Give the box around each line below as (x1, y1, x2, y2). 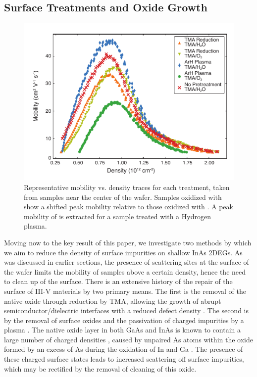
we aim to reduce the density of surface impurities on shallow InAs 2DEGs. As (4, 247, 243, 257)
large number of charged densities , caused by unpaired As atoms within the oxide (4, 334, 253, 344)
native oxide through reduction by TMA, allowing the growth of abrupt (4, 295, 221, 306)
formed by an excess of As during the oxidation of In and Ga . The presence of (4, 344, 243, 354)
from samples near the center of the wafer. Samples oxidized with (24, 191, 222, 202)
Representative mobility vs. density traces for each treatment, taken (24, 182, 230, 192)
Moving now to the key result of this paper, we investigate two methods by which (4, 237, 252, 247)
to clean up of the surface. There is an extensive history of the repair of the (4, 276, 233, 286)
